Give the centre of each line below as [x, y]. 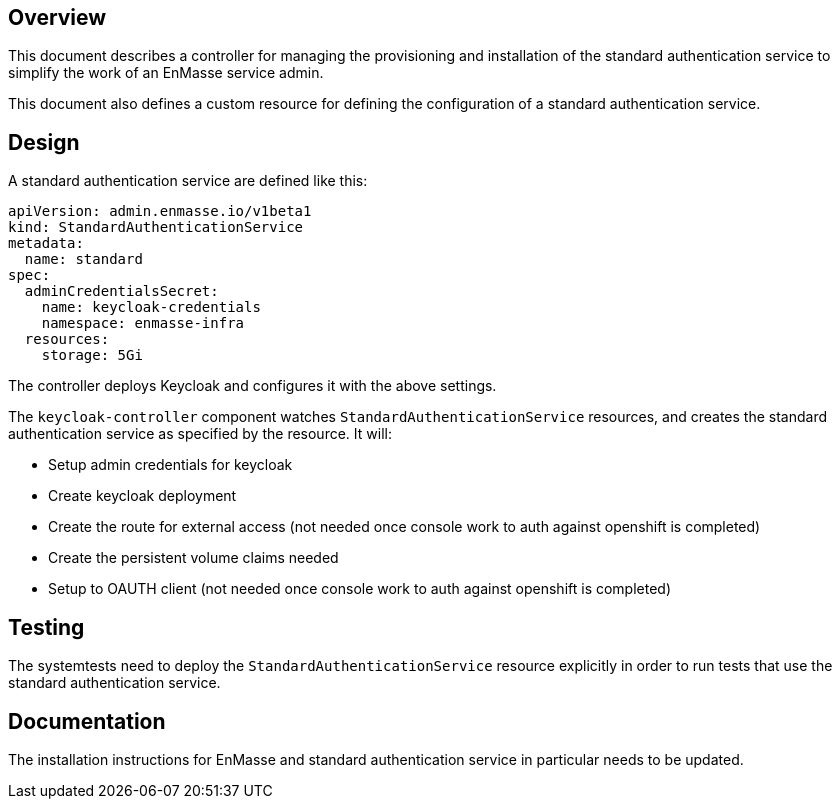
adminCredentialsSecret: [121, 291]
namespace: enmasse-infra [143, 323]
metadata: [46, 243]
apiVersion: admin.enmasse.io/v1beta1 [160, 211]
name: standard [83, 259]
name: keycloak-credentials [151, 307]
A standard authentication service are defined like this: [188, 181]
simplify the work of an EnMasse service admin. [166, 73]
